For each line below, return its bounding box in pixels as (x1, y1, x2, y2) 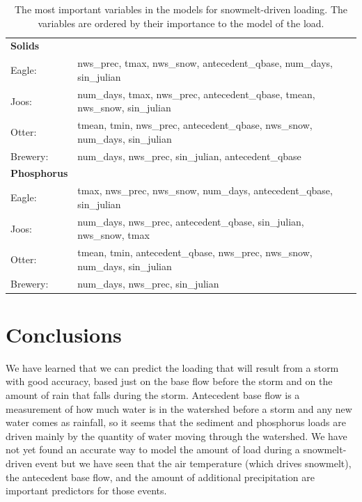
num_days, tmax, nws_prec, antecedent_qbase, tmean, (77, 86, 315, 101)
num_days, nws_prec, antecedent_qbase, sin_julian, (77, 214, 304, 228)
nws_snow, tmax (77, 228, 150, 242)
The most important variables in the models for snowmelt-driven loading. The (14, 2, 347, 16)
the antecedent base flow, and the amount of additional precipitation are (6, 469, 315, 484)
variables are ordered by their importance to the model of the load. (38, 15, 324, 30)
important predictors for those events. (6, 483, 167, 498)
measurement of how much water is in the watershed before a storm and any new (6, 401, 352, 416)
